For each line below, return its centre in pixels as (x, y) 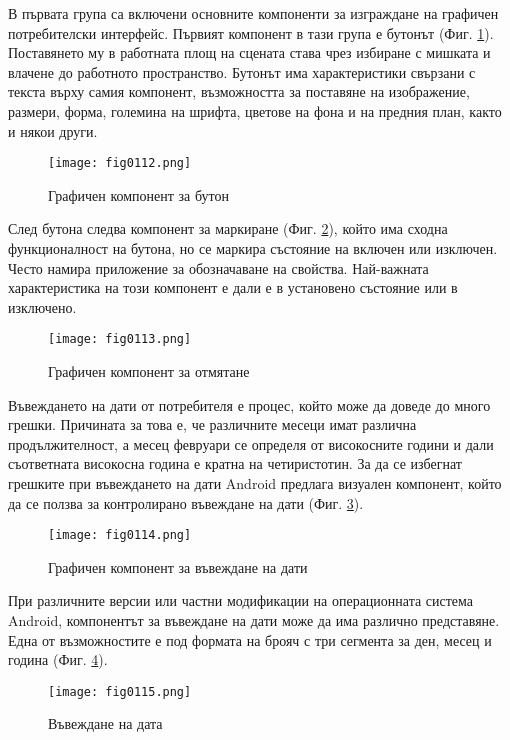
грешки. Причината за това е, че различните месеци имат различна (212, 424)
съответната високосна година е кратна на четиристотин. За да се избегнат (235, 463)
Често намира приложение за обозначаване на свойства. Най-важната (218, 267)
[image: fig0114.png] (120, 535)
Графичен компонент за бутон (138, 194)
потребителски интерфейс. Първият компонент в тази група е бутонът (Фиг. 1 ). (251, 32)
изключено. (42, 306)
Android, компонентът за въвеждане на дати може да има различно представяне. (254, 620)
